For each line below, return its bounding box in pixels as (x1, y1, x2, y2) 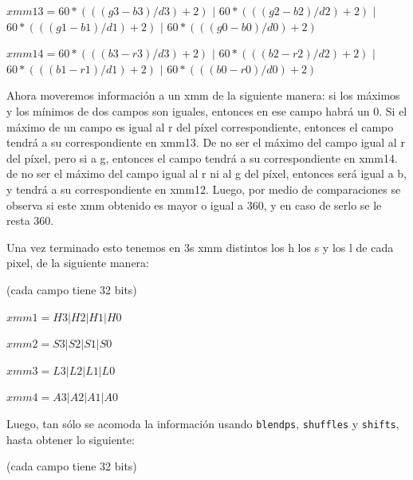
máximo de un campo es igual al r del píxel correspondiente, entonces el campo (6, 118, 394, 135)
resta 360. (6, 212, 54, 229)
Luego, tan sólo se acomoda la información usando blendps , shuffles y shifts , (6, 415, 399, 431)
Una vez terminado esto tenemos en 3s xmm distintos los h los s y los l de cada (6, 238, 394, 255)
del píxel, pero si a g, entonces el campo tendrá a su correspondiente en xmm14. (6, 149, 398, 166)
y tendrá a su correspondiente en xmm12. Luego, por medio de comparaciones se (6, 180, 401, 197)
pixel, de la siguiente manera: (6, 254, 150, 271)
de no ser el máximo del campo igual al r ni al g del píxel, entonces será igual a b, (6, 165, 407, 182)
